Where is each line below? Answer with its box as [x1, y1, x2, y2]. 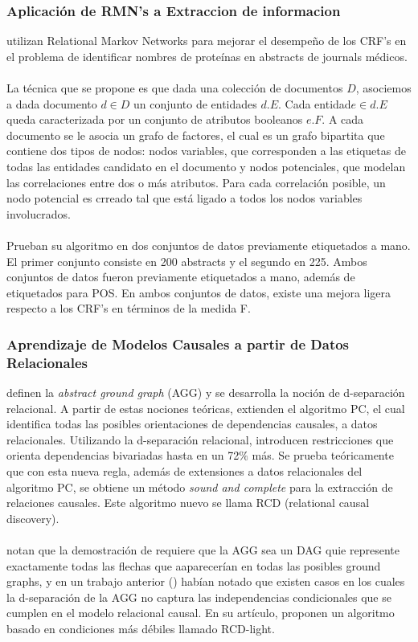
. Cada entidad [277, 95, 351, 112]
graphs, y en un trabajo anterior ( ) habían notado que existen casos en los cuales [6, 573, 405, 590]
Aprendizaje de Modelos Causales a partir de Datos [6, 333, 350, 354]
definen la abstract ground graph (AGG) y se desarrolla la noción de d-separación [6, 384, 405, 401]
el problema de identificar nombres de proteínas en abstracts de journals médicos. [6, 47, 408, 64]
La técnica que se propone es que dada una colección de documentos [6, 80, 343, 96]
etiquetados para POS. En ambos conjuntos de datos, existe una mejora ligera [6, 284, 391, 301]
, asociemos [355, 80, 412, 96]
